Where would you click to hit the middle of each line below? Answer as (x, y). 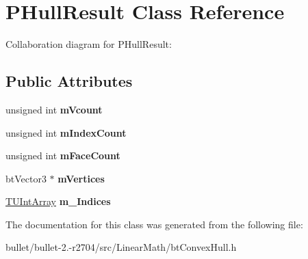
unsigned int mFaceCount (63, 155)
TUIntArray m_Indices (58, 201)
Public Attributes (69, 81)
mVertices (81, 178)
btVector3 (26, 178)
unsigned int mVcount (54, 109)
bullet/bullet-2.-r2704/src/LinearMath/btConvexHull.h (121, 247)
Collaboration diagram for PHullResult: (89, 44)
